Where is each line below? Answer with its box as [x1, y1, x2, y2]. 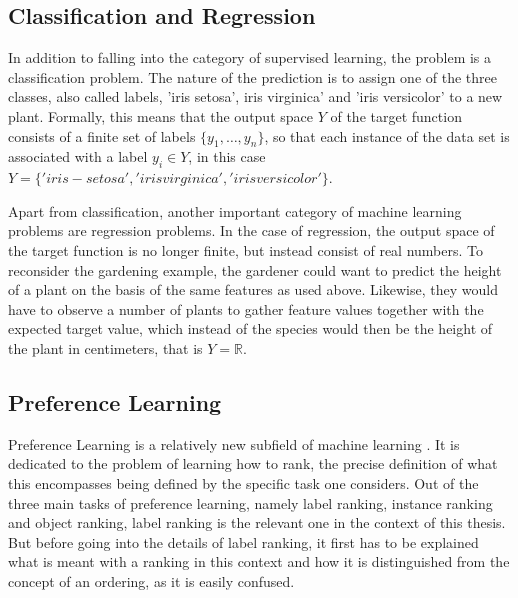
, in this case [188, 146, 266, 167]
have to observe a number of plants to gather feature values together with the [8, 298, 484, 319]
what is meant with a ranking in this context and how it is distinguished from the [8, 551, 510, 572]
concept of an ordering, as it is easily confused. [8, 570, 295, 591]
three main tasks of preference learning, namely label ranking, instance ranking [8, 492, 493, 513]
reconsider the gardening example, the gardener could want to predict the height [8, 259, 502, 280]
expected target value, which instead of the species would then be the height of [8, 318, 493, 339]
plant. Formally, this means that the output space [8, 105, 313, 126]
